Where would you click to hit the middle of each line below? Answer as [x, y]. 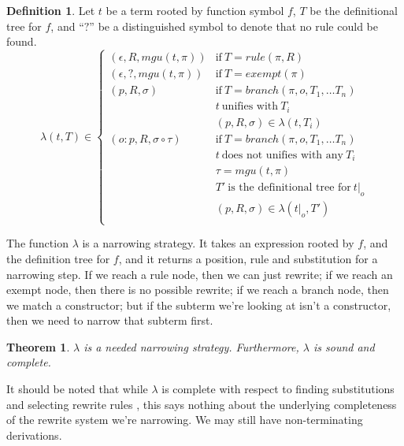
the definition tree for [58, 258]
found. [22, 41]
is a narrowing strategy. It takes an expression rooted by [218, 243]
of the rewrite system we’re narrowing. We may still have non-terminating [185, 420]
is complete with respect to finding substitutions [278, 389]
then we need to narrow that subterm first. [110, 320]
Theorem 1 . [38, 346]
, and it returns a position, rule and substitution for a [248, 258]
